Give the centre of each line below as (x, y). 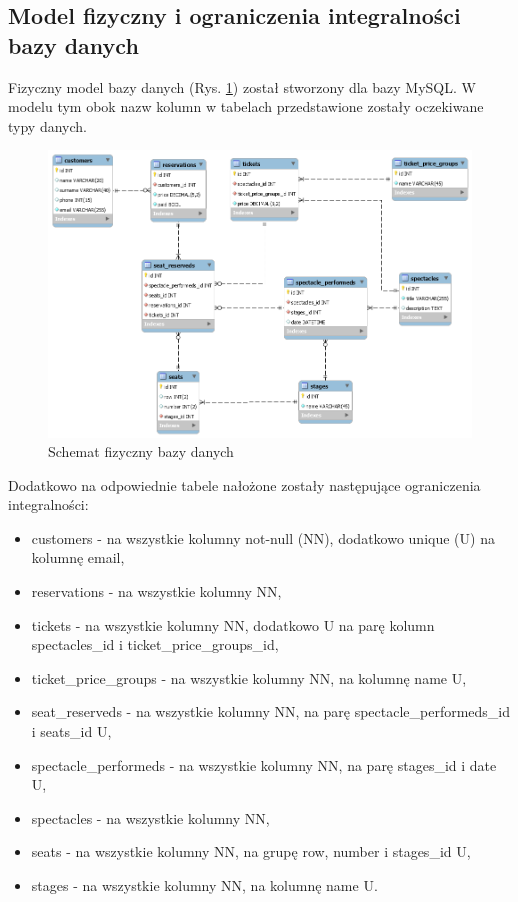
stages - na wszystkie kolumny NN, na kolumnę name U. (204, 885)
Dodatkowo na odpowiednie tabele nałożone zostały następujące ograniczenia (244, 484)
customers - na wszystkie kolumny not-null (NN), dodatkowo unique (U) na (263, 537)
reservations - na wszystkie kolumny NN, (156, 591)
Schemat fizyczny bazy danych (141, 451)
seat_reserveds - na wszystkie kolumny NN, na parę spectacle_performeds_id (271, 711)
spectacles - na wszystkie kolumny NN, (150, 817)
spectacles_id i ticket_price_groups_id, (155, 644)
